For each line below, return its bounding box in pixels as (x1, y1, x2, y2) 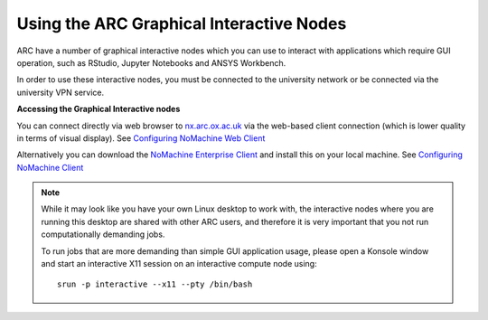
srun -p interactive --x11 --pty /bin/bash (57, 279, 253, 289)
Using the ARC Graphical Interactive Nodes (16, 14, 347, 33)
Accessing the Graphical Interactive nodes (16, 104, 181, 115)
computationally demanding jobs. (41, 229, 165, 240)
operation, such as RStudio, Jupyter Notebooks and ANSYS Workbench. (16, 57, 286, 68)
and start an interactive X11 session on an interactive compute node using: (41, 259, 317, 269)
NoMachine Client (16, 162, 84, 173)
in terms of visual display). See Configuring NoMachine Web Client (16, 132, 266, 144)
